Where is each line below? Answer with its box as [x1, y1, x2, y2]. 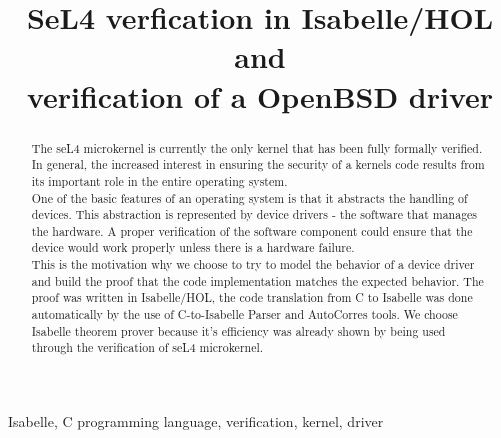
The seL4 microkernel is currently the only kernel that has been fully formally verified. [31, 139, 483, 156]
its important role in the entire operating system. [31, 172, 288, 189]
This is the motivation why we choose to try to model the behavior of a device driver [31, 256, 475, 273]
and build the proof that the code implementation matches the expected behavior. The [31, 272, 484, 289]
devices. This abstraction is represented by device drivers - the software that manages [31, 206, 478, 223]
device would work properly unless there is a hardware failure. [31, 239, 355, 256]
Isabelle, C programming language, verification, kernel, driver [8, 411, 384, 432]
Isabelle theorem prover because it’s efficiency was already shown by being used [31, 322, 446, 339]
